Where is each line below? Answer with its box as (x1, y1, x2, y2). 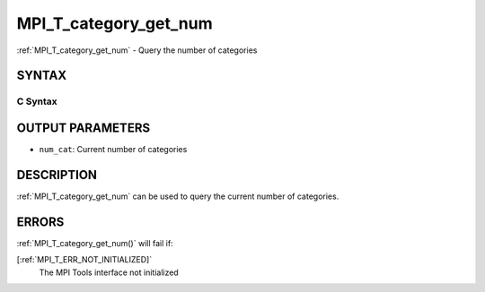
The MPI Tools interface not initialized (39, 267, 179, 278)
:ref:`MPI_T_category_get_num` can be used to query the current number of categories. (16, 191, 339, 202)
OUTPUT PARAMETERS (16, 120, 151, 135)
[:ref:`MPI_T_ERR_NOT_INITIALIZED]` (16, 254, 153, 265)
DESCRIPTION (16, 167, 98, 183)
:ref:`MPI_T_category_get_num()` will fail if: (16, 237, 174, 248)
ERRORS (16, 214, 65, 229)
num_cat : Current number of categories (39, 144, 188, 155)
